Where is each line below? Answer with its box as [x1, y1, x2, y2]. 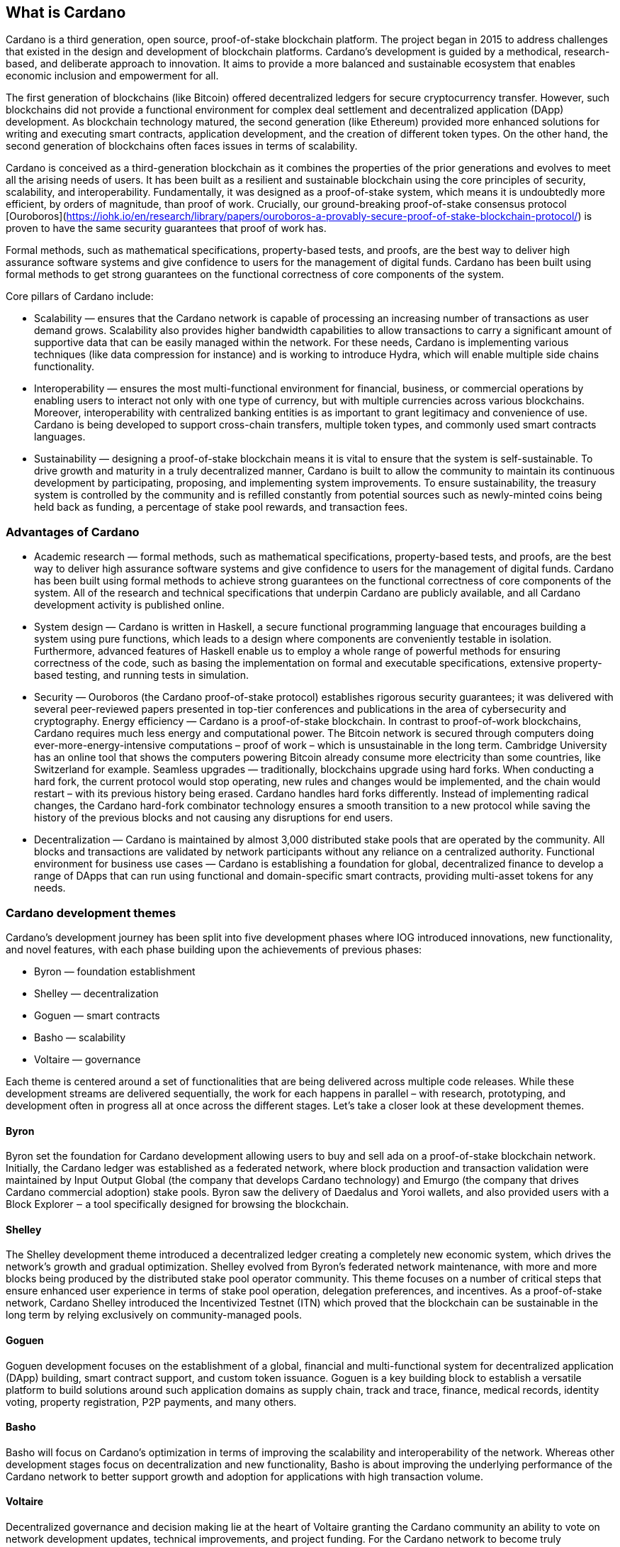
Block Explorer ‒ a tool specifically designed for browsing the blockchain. [6, 1198, 349, 1211]
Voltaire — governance [34, 1053, 141, 1065]
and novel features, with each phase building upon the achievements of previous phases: [6, 943, 422, 955]
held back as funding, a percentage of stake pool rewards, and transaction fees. [34, 501, 408, 514]
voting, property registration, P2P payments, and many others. [6, 1395, 297, 1408]
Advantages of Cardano [6, 524, 140, 539]
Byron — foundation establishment [34, 965, 196, 977]
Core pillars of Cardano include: [6, 290, 154, 303]
